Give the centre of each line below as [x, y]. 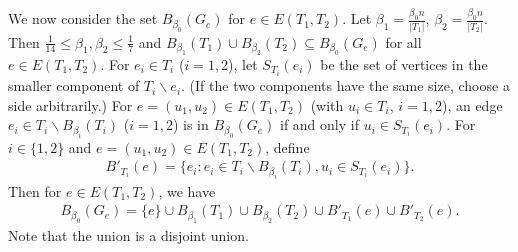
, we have [187, 190]
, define [287, 146]
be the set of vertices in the [404, 63]
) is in [190, 124]
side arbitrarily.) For [70, 104]
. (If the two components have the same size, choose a [345, 85]
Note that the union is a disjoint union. [128, 234]
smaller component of [74, 85]
